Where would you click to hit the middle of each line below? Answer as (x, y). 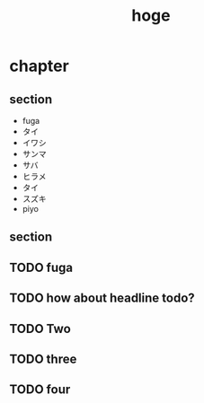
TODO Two (40, 329)
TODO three (43, 359)
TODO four (40, 390)
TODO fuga (41, 267)
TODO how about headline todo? (102, 298)
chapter (39, 66)
